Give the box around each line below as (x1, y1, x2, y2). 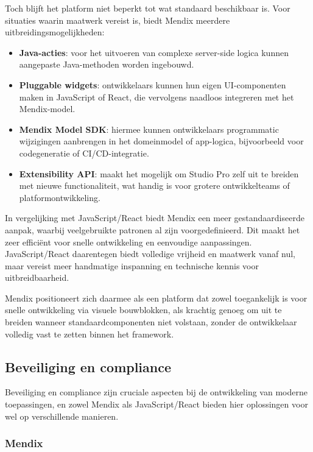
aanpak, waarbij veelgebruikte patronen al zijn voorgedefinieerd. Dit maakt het (5, 223, 300, 236)
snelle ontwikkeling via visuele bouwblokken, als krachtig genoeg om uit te (5, 303, 282, 316)
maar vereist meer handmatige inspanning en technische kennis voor (5, 259, 259, 272)
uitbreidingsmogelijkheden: (5, 26, 105, 38)
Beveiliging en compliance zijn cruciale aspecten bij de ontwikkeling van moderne (5, 386, 308, 398)
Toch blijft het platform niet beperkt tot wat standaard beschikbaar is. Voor (5, 2, 290, 14)
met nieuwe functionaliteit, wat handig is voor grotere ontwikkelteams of (19, 179, 290, 192)
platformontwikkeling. (19, 191, 100, 203)
